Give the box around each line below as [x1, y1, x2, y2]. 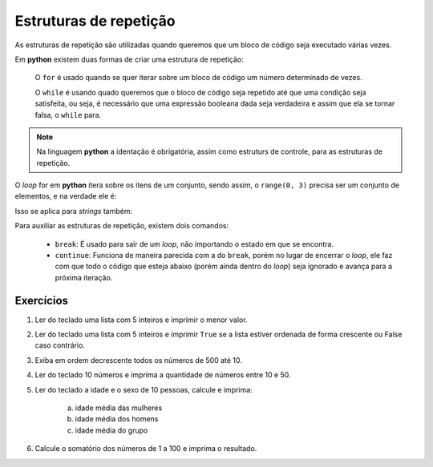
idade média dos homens [75, 414, 159, 424]
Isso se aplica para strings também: [14, 206, 132, 215]
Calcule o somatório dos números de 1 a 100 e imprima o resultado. [34, 444, 257, 453]
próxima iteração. [55, 272, 113, 282]
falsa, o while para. [34, 110, 102, 119]
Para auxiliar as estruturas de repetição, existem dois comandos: [14, 221, 229, 231]
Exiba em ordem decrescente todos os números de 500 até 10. [34, 355, 242, 364]
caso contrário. [34, 340, 86, 350]
